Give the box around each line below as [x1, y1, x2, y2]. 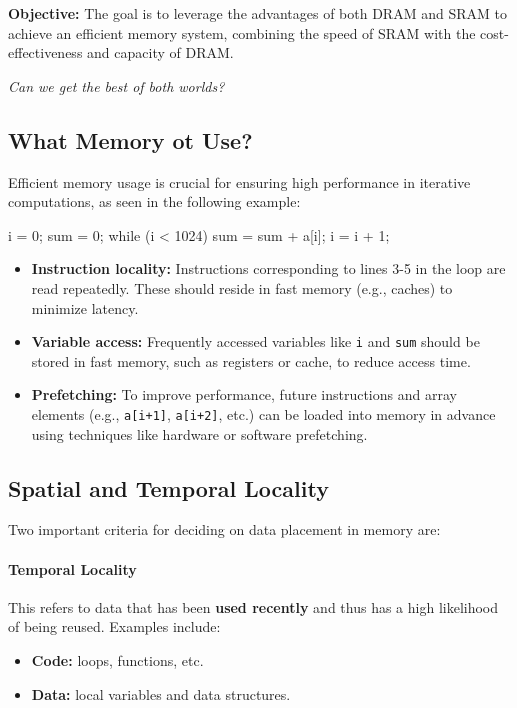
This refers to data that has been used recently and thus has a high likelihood [8, 596, 499, 617]
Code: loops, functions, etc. [31, 650, 204, 671]
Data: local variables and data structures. [31, 683, 291, 704]
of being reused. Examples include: [8, 616, 221, 637]
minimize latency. [31, 297, 139, 318]
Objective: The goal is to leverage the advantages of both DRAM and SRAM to [8, 3, 507, 23]
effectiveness [8, 42, 83, 63]
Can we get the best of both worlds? [8, 75, 225, 96]
